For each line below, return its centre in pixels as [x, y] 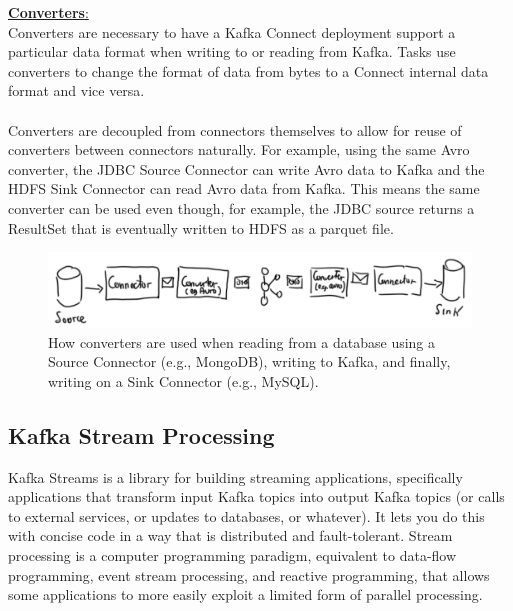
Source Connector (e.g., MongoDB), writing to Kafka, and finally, [249, 361]
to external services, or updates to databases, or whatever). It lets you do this [246, 515]
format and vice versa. [76, 90]
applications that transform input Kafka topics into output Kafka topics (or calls [256, 496]
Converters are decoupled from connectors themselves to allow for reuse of [235, 129]
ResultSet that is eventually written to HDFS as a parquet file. [201, 227]
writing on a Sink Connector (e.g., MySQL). [183, 380]
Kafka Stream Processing [141, 434]
